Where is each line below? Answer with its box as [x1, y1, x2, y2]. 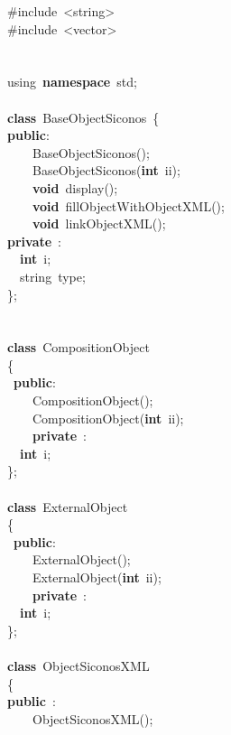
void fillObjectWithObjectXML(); [32, 196, 225, 215]
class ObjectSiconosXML [7, 656, 150, 675]
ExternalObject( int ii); [32, 568, 162, 586]
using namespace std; [7, 72, 137, 91]
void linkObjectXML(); [32, 214, 166, 233]
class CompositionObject [7, 338, 150, 357]
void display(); [32, 178, 118, 197]
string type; [19, 266, 86, 285]
